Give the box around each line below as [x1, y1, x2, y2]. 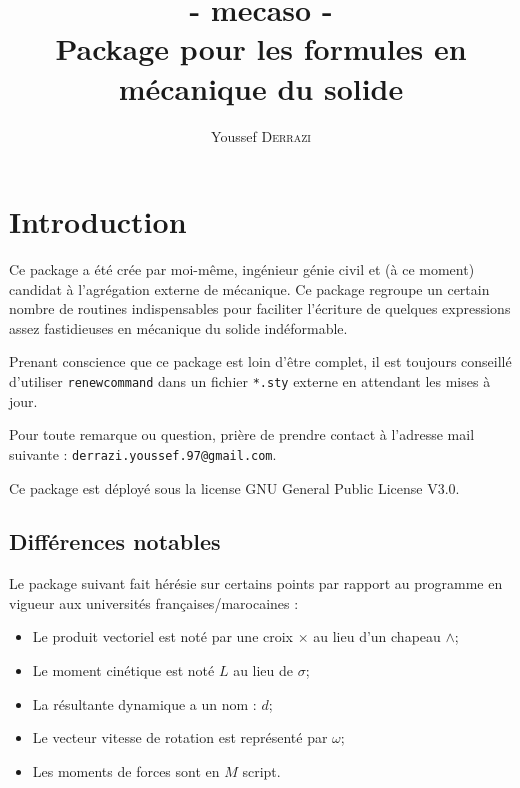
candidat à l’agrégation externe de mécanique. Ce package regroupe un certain [9, 278, 490, 299]
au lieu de [233, 660, 294, 681]
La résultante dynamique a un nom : [32, 693, 257, 714]
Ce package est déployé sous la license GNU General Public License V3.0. [9, 477, 460, 498]
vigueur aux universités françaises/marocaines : [9, 592, 299, 613]
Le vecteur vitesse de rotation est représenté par [32, 727, 328, 748]
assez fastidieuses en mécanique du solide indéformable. [9, 317, 348, 338]
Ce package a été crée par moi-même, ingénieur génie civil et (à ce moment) [9, 259, 475, 280]
